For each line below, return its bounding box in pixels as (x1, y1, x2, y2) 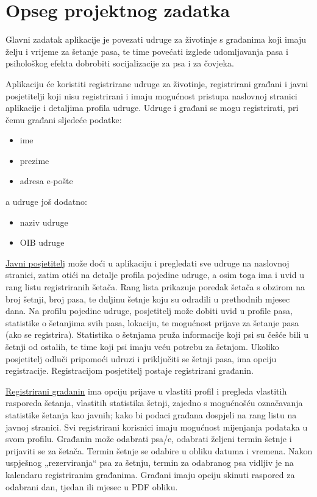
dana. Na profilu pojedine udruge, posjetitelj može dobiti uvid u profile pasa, (5, 304, 293, 317)
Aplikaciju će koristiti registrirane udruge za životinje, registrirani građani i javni (5, 77, 308, 90)
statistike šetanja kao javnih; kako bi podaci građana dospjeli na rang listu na (5, 408, 297, 421)
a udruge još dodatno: (5, 195, 87, 208)
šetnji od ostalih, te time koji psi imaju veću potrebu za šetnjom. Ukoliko (5, 340, 279, 352)
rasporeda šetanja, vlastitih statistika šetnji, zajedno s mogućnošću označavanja (5, 396, 303, 409)
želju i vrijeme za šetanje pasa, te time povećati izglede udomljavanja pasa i (5, 45, 288, 57)
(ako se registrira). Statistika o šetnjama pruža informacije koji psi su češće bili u (5, 328, 308, 341)
